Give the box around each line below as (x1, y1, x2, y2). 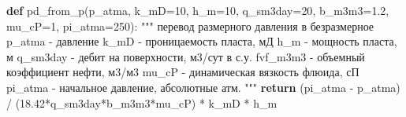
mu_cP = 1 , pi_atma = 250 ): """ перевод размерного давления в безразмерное (6, 17, 374, 34)
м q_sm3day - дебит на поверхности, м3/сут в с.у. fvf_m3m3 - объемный (6, 48, 365, 64)
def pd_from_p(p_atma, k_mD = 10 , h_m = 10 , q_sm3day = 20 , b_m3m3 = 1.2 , (6, 2, 389, 18)
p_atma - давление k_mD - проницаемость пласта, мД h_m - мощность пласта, (6, 33, 397, 49)
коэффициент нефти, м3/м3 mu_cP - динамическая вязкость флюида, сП (6, 64, 359, 80)
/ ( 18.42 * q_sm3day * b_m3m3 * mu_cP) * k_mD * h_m (6, 94, 277, 111)
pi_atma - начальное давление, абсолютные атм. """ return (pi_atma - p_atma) (6, 79, 400, 95)
